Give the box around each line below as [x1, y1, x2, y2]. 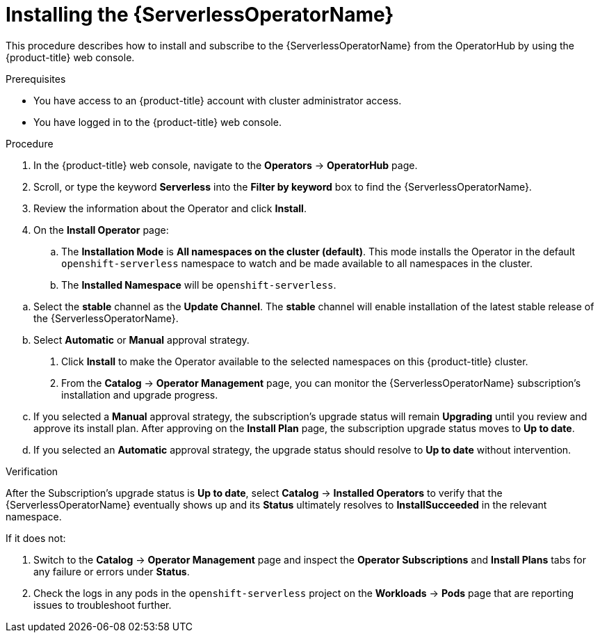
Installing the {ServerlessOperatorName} [6, 3, 394, 26]
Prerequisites [6, 72, 66, 85]
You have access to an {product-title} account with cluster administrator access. [33, 94, 402, 106]
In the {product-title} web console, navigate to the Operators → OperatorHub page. [33, 159, 418, 171]
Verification [6, 465, 58, 477]
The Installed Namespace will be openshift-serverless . [61, 278, 337, 291]
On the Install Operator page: [33, 223, 169, 236]
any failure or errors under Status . [33, 565, 190, 577]
